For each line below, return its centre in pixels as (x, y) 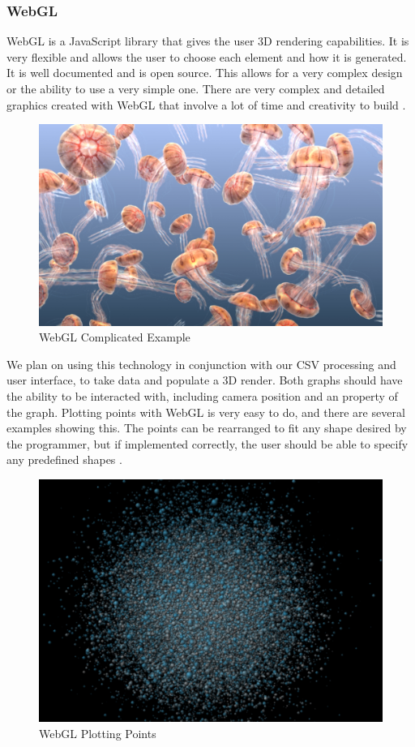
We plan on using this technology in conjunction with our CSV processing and (201, 364)
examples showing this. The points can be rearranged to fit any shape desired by (207, 428)
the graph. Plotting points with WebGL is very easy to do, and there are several (206, 412)
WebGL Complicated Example (115, 337)
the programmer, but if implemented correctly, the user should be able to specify (207, 443)
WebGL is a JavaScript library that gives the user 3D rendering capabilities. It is (208, 41)
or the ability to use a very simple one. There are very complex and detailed (196, 88)
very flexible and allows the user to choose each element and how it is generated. (207, 56)
